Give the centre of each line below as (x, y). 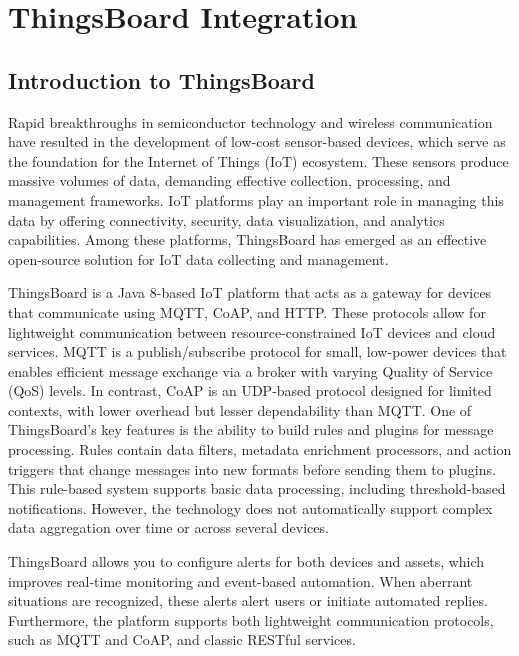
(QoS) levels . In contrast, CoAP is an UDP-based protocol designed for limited (250, 390)
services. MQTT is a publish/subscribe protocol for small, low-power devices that (257, 351)
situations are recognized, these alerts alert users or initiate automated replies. (248, 600)
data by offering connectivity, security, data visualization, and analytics (226, 219)
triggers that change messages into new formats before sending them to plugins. (252, 468)
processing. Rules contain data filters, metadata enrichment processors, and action (260, 449)
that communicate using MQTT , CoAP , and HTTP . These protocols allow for (247, 311)
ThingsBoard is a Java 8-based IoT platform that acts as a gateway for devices (250, 292)
